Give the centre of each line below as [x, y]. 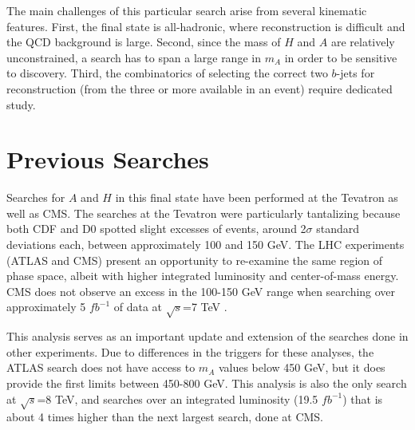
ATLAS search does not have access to [101, 367]
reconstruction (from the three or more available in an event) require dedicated [200, 88]
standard [338, 229]
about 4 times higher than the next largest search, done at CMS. [165, 417]
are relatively [363, 42]
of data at [138, 307]
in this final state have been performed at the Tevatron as [257, 197]
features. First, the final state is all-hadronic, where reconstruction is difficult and [206, 26]
